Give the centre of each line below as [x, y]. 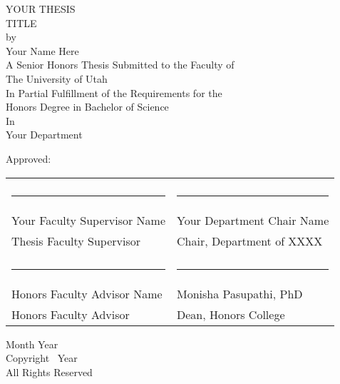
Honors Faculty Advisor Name [87, 293]
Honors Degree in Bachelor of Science [87, 107]
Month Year [32, 344]
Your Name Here [42, 50]
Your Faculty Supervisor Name [89, 220]
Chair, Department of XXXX [250, 241]
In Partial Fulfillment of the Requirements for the [114, 92]
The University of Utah [57, 78]
